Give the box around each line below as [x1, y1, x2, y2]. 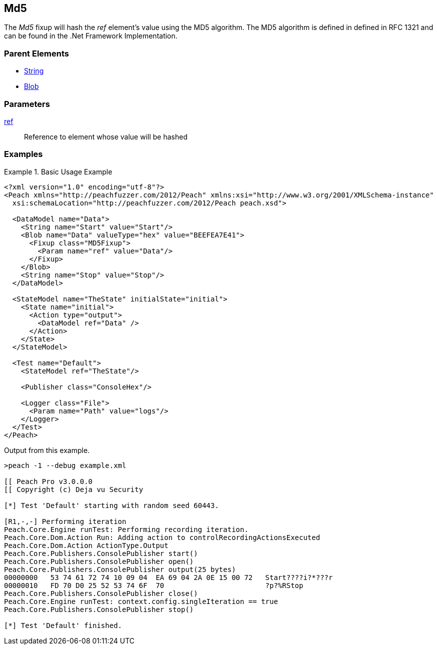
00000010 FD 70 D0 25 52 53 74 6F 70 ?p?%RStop [4, 581, 303, 589]
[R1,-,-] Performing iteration [4, 517, 126, 525]
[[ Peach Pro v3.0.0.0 [4, 477, 93, 485]
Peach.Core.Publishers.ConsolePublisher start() [4, 549, 198, 557]
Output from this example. [4, 445, 90, 454]
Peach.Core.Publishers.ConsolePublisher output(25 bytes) [4, 565, 236, 573]
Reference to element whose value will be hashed [24, 132, 188, 141]
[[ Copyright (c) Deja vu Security [4, 485, 143, 493]
